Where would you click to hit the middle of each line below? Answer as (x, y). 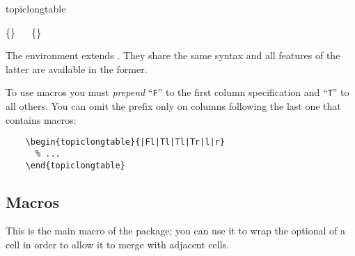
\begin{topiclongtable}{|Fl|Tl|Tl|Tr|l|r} (125, 142)
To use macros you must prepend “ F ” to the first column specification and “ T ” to (177, 92)
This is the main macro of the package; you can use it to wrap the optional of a (175, 231)
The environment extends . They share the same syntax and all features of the (173, 55)
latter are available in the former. (77, 69)
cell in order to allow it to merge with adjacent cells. (117, 244)
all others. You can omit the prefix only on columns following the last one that (173, 106)
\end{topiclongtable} (75, 165)
